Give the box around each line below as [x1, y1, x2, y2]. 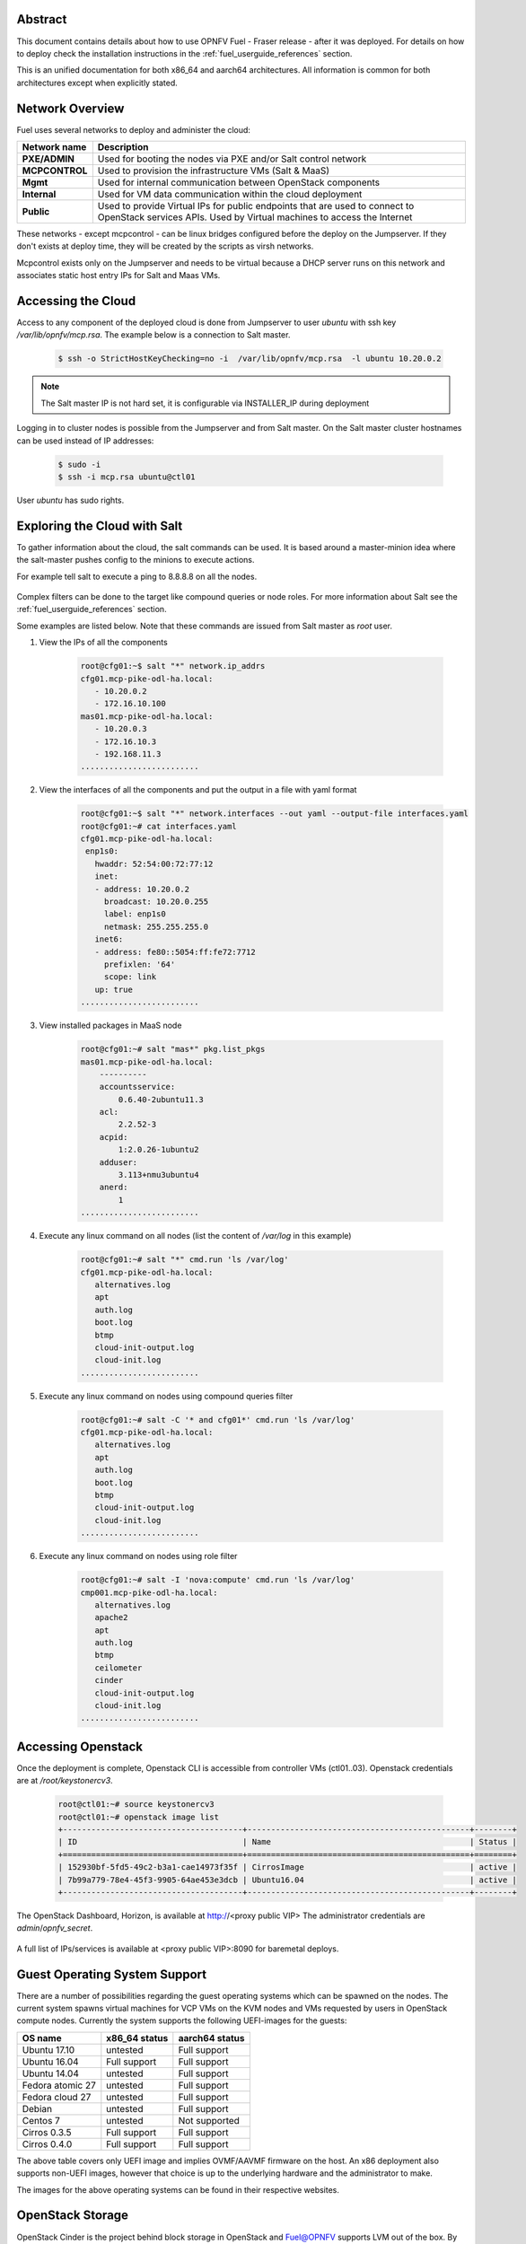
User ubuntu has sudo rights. [16, 495, 125, 505]
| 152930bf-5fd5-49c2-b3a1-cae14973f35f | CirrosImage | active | [57, 1863, 518, 1872]
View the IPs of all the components [39, 637, 168, 648]
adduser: [99, 1157, 138, 1167]
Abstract [16, 12, 67, 27]
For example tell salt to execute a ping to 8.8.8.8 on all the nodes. [16, 571, 258, 582]
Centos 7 [22, 2114, 60, 2126]
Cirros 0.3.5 [22, 2126, 72, 2138]
